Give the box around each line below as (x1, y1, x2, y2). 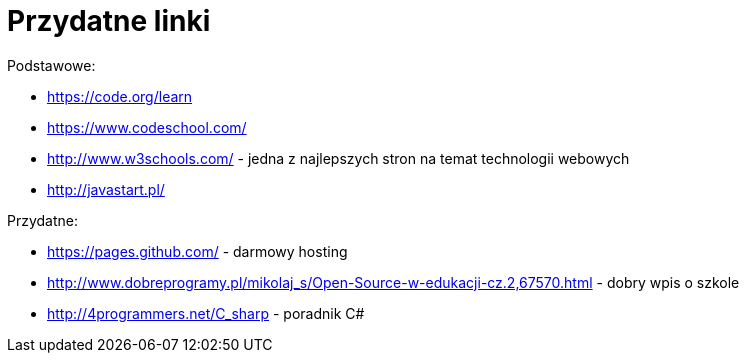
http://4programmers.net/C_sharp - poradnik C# (47, 304, 365, 322)
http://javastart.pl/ (47, 180, 165, 198)
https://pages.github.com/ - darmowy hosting (47, 242, 348, 260)
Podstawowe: (7, 56, 96, 74)
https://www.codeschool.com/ (47, 118, 247, 136)
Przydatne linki (7, 4, 211, 38)
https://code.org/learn (47, 87, 193, 105)
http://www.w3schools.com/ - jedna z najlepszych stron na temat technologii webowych (47, 149, 630, 167)
